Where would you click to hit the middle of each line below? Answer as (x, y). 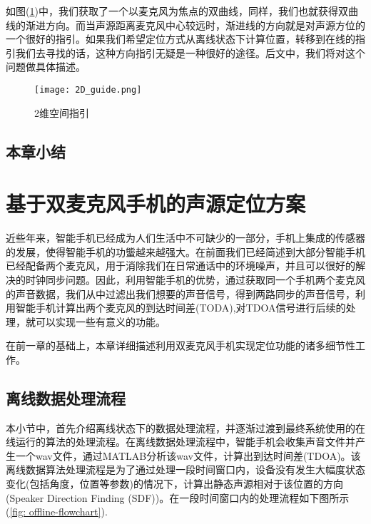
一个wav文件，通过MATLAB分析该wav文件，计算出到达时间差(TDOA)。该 (188, 455)
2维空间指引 (62, 112)
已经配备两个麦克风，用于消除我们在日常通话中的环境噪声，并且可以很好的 (181, 266)
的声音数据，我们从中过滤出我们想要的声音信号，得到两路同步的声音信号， (181, 293)
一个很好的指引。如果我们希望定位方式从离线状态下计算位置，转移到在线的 (181, 39)
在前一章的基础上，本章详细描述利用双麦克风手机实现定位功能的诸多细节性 (181, 345)
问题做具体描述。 (46, 67)
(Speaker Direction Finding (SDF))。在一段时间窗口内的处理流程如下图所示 (178, 497)
